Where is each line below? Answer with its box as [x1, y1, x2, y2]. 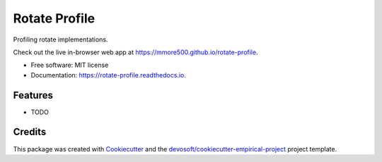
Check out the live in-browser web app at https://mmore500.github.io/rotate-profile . [13, 48, 258, 56]
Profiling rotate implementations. [13, 35, 109, 44]
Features [13, 89, 53, 101]
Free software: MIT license [30, 61, 109, 70]
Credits [13, 126, 47, 138]
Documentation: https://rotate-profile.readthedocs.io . [30, 70, 187, 79]
